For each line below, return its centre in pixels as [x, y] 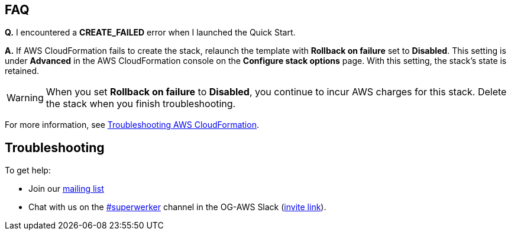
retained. [22, 71]
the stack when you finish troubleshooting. [141, 104]
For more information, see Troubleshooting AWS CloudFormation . [132, 125]
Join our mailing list [66, 189]
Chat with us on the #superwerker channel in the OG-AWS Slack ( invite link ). [177, 207]
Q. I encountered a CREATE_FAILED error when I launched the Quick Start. [150, 33]
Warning [25, 98]
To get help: [28, 170]
